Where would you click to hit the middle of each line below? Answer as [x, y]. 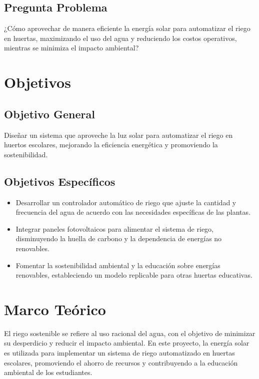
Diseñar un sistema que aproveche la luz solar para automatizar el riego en [118, 135]
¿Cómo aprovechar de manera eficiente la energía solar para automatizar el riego [127, 28]
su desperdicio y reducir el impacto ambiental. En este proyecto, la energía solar [127, 343]
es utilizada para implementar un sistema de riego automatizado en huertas [119, 353]
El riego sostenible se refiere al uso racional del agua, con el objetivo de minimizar [130, 333]
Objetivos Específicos [60, 181]
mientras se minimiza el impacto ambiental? [71, 48]
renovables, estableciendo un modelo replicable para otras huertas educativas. [134, 275]
